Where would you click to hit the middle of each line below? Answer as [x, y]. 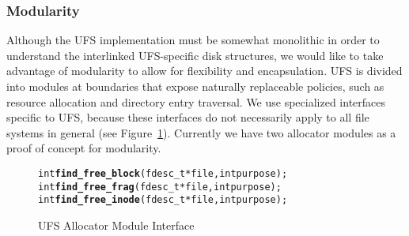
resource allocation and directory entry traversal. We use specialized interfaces [196, 101]
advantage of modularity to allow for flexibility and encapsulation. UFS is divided [204, 71]
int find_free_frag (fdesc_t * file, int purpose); [160, 187]
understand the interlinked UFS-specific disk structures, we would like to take [195, 55]
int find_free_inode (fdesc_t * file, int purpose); [163, 200]
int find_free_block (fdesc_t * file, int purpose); [163, 173]
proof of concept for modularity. [84, 148]
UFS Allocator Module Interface [116, 225]
